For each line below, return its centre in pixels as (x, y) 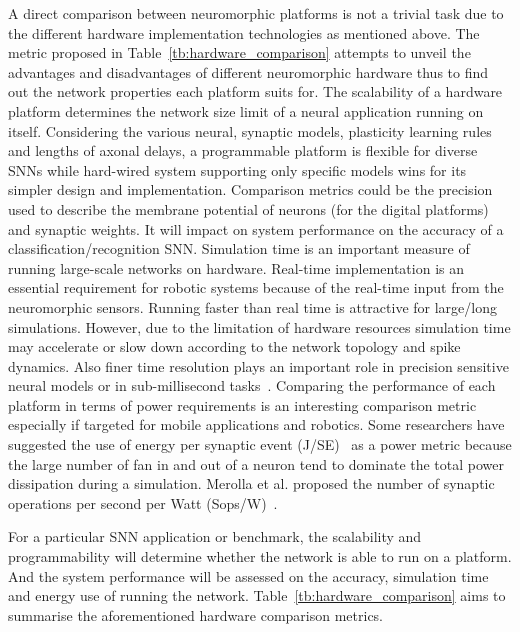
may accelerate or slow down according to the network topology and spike (234, 346)
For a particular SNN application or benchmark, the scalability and (215, 536)
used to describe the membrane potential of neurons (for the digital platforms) (248, 208)
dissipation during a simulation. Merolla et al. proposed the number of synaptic (251, 483)
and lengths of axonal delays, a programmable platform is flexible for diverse (243, 150)
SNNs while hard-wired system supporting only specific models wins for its (237, 169)
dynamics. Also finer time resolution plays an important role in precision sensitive (258, 365)
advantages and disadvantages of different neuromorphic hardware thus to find (248, 71)
